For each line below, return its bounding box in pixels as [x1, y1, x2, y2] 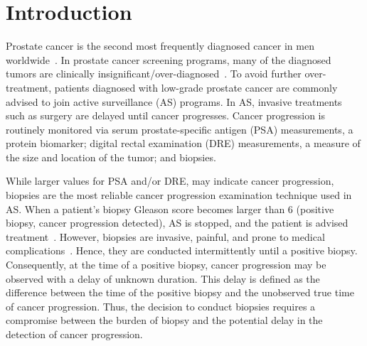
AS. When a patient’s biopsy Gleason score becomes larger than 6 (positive [6, 201, 334, 216]
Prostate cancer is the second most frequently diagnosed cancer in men [6, 38, 314, 53]
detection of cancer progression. [6, 327, 143, 341]
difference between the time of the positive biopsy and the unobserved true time [6, 285, 354, 300]
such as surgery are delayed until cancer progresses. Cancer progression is [6, 108, 325, 123]
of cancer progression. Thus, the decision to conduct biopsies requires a [6, 298, 316, 313]
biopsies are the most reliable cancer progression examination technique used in [6, 188, 352, 202]
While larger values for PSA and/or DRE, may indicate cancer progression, [6, 173, 334, 188]
